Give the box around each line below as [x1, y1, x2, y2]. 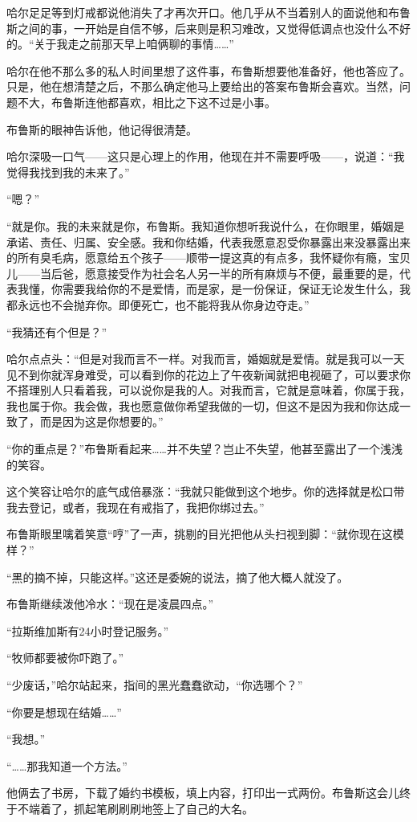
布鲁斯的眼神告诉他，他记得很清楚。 [6, 121, 197, 137]
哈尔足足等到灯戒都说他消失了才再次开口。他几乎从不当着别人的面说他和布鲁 [6, 4, 411, 20]
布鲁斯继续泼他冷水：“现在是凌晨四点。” [6, 595, 214, 612]
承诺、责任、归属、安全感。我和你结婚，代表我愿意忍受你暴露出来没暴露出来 [6, 233, 411, 250]
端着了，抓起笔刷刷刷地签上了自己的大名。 [28, 800, 253, 816]
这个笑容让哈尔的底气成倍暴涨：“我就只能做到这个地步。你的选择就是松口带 [6, 483, 405, 500]
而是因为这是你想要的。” [39, 413, 164, 430]
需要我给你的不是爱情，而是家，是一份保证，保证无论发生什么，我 [62, 280, 411, 297]
